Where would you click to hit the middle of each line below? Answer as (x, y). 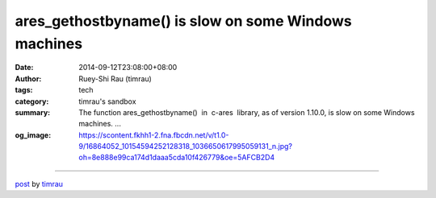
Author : (28, 78)
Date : (24, 68)
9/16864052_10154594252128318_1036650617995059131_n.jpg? (186, 146)
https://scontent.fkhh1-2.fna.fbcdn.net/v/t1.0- (154, 135)
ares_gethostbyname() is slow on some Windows (183, 21)
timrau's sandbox (107, 101)
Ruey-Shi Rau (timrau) (115, 78)
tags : (24, 90)
